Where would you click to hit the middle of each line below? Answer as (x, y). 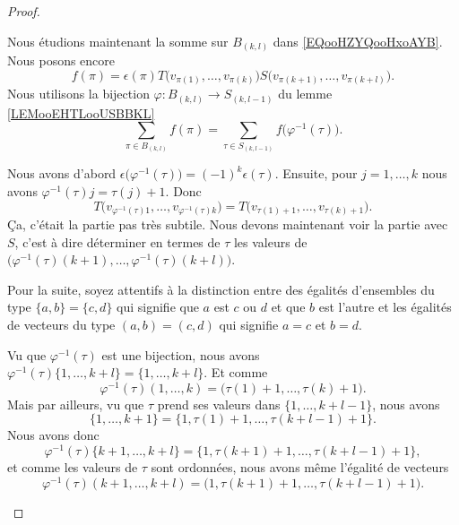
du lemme (305, 94)
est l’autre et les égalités (385, 307)
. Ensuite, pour (316, 173)
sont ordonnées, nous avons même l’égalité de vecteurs (300, 467)
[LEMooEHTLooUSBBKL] (81, 112)
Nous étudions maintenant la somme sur (118, 41)
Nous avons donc (53, 435)
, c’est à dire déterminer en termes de (117, 241)
